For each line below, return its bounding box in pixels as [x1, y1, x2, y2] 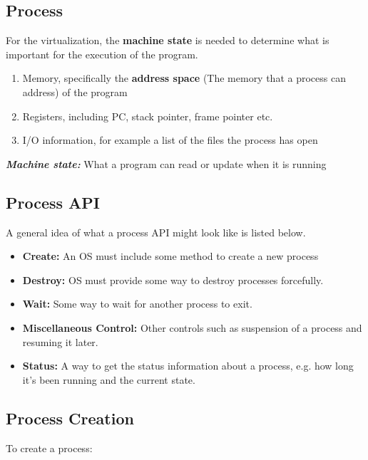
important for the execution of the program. [6, 46, 198, 61]
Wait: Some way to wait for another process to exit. [22, 296, 252, 311]
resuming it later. [22, 334, 98, 349]
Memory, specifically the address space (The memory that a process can [22, 70, 346, 85]
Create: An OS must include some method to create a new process [22, 249, 319, 263]
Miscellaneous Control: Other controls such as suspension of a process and [22, 320, 362, 335]
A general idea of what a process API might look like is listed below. [6, 224, 306, 239]
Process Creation [6, 407, 134, 429]
